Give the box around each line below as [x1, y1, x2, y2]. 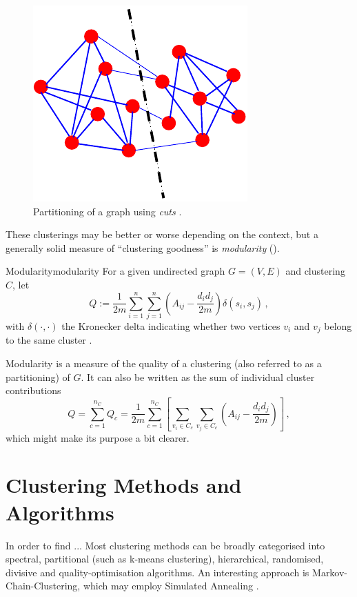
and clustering [285, 264, 345, 278]
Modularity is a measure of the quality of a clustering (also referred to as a [6, 355, 322, 370]
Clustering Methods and [6, 471, 242, 499]
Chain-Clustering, [6, 578, 81, 593]
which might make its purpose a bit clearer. [6, 430, 190, 444]
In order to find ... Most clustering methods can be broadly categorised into [6, 538, 325, 552]
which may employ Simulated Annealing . [83, 578, 259, 593]
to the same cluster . [6, 333, 92, 347]
